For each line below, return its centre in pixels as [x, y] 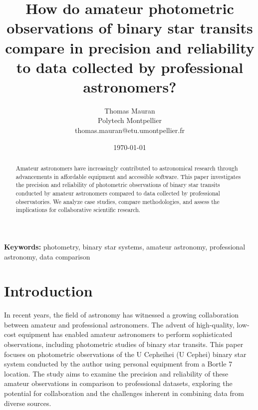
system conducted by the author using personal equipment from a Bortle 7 [118, 364]
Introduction [48, 291]
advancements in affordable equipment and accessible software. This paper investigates [128, 176]
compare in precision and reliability [130, 47]
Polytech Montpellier [130, 120]
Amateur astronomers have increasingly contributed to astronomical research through [127, 168]
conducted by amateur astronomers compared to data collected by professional [118, 193]
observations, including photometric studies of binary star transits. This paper [124, 344]
